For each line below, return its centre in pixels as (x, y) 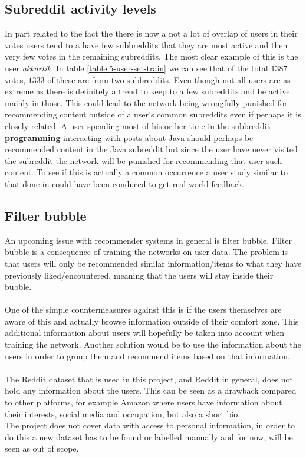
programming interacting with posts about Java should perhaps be (129, 137)
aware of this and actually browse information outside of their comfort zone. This (152, 321)
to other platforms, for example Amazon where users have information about (144, 402)
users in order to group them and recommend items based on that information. (147, 356)
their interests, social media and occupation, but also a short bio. (123, 413)
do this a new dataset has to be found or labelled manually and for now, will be (149, 436)
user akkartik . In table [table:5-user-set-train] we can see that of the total (136, 68)
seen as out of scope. (42, 448)
